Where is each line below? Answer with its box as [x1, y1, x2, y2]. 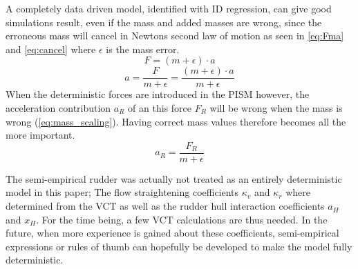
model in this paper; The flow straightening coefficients [6, 185, 239, 199]
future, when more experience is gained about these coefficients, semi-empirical [6, 226, 339, 240]
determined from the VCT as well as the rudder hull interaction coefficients [6, 199, 325, 213]
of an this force [128, 101, 192, 115]
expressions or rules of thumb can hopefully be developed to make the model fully [6, 239, 352, 253]
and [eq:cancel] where [6, 41, 96, 56]
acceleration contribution [6, 101, 111, 115]
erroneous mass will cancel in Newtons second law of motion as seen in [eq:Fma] [6, 28, 344, 43]
